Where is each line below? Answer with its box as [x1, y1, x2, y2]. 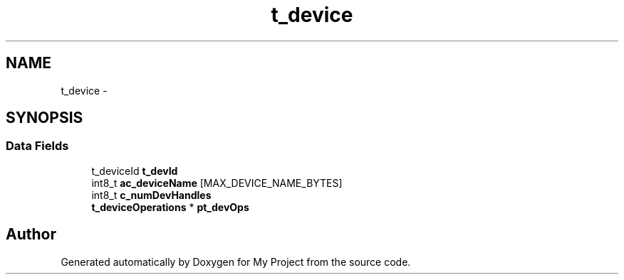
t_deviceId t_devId [91, 164, 178, 177]
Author [6, 225, 56, 244]
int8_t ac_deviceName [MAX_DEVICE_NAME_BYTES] [91, 176, 343, 189]
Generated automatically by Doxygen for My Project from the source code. [61, 255, 411, 268]
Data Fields [6, 139, 69, 154]
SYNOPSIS [6, 109, 83, 127]
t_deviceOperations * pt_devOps [91, 200, 249, 213]
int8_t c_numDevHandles [91, 188, 212, 201]
